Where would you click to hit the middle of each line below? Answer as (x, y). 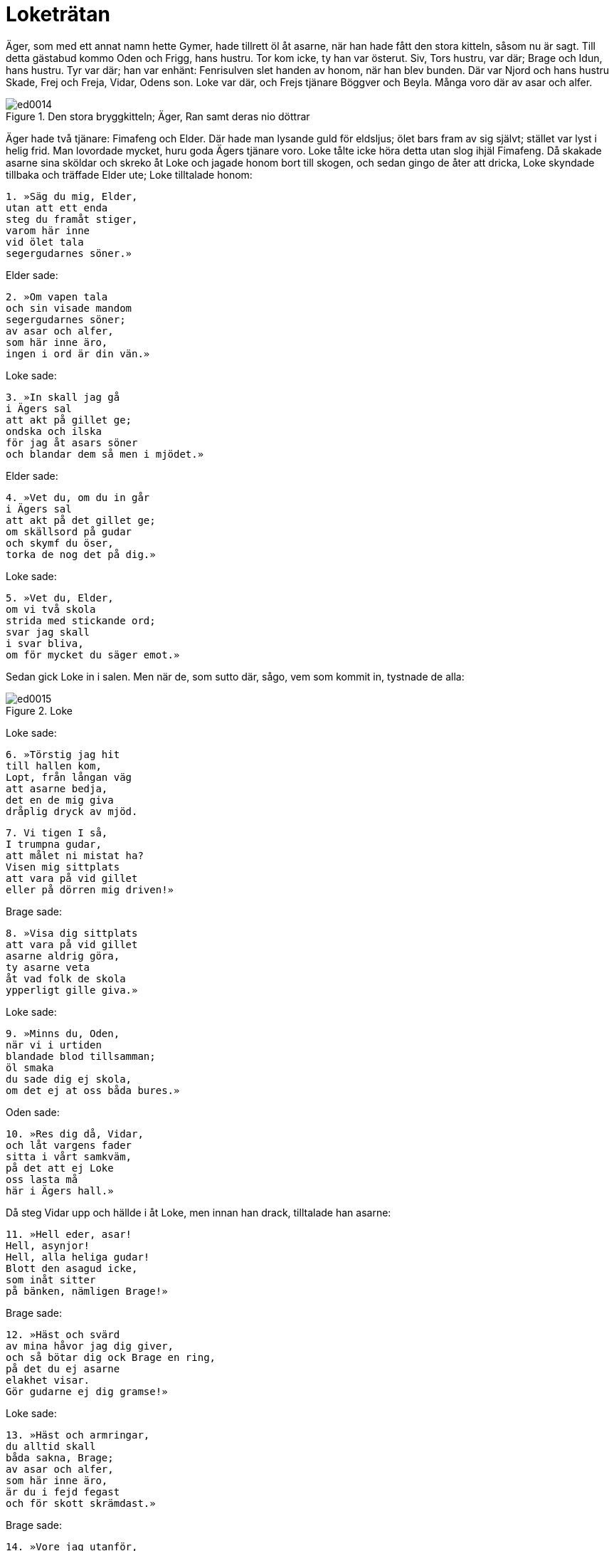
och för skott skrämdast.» (81, 1503)
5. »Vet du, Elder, (60, 598)
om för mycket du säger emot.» (93, 654)
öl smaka (30, 1067)
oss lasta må (42, 1179)
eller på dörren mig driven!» (90, 889)
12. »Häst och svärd (63, 1334)
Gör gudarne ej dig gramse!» (87, 1391)
